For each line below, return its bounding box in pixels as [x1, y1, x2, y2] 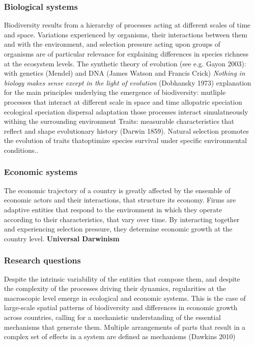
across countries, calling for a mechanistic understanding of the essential [4, 312, 221, 322]
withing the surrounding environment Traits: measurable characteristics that [4, 116, 234, 126]
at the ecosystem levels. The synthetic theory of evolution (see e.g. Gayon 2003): [4, 58, 246, 68]
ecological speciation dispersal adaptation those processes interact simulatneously [4, 106, 249, 116]
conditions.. [4, 144, 39, 155]
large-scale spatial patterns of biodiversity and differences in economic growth [4, 302, 238, 313]
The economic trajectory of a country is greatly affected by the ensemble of [4, 185, 230, 195]
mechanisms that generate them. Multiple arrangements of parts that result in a [4, 321, 246, 332]
